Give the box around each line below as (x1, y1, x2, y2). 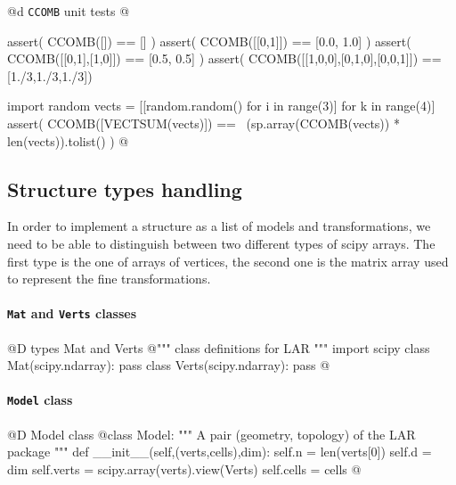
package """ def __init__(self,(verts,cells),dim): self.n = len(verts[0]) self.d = (7, 442, 432, 461)
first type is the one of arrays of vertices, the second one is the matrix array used (7, 251, 449, 270)
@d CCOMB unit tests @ (7, 2, 130, 20)
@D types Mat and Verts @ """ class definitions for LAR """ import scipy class (7, 338, 430, 357)
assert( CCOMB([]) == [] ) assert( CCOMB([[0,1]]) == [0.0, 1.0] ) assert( (7, 31, 411, 50)
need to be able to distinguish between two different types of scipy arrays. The (7, 234, 436, 253)
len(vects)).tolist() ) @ (7, 131, 129, 150)
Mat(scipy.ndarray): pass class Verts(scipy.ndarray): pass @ (7, 356, 330, 374)
